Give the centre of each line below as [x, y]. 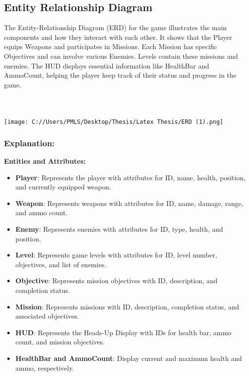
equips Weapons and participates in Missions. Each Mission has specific [111, 46]
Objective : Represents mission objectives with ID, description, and [116, 281]
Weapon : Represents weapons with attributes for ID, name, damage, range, [129, 203]
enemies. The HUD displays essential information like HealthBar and [107, 65]
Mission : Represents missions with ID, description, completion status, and [127, 306]
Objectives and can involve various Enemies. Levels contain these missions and [121, 56]
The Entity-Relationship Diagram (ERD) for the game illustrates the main [116, 27]
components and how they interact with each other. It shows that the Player [118, 37]
